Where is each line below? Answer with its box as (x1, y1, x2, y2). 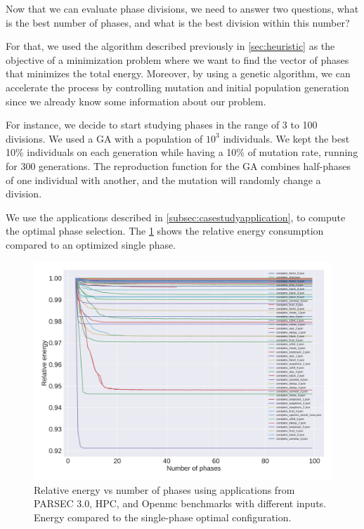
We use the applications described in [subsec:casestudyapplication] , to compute (6, 209, 346, 224)
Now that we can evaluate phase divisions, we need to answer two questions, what (6, 1, 359, 15)
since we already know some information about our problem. (6, 93, 266, 108)
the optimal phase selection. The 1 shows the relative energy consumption (6, 223, 324, 238)
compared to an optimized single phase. (6, 237, 176, 252)
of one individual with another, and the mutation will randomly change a (6, 172, 321, 187)
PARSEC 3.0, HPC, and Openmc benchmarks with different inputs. (34, 496, 326, 511)
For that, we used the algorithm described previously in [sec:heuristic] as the (6, 39, 335, 53)
